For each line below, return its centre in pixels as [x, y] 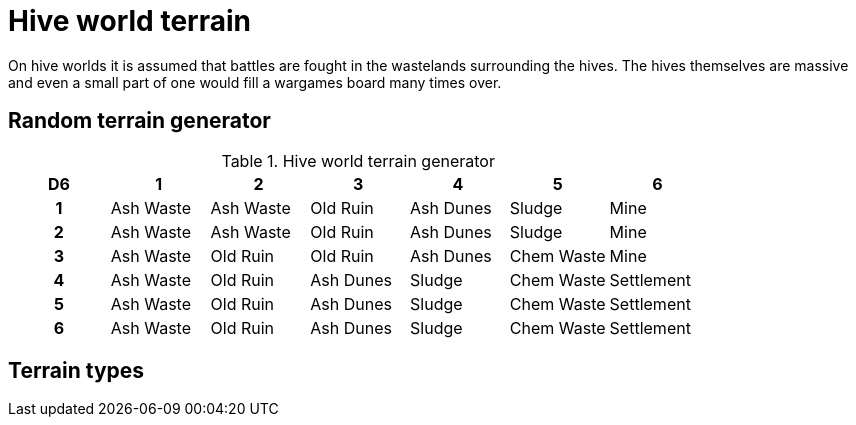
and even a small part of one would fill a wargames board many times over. [255, 82]
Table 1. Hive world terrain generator [358, 160]
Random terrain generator [139, 121]
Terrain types [76, 371]
